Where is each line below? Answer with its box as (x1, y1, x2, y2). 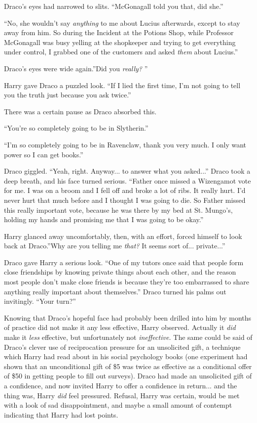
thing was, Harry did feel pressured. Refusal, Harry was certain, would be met (4, 390, 240, 400)
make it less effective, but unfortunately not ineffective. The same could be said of (4, 332, 253, 342)
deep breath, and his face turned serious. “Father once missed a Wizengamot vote (4, 175, 251, 186)
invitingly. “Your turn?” (4, 296, 76, 306)
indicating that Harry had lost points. (4, 409, 118, 420)
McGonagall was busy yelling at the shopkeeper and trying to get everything (4, 37, 236, 47)
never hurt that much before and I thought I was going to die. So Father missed (4, 194, 246, 205)
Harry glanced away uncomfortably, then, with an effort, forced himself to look (4, 231, 242, 241)
